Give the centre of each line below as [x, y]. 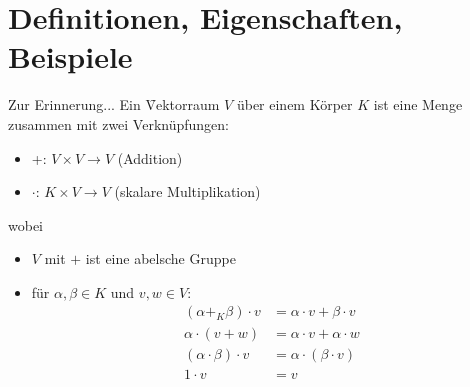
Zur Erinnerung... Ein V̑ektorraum [114, 104]
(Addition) [150, 157]
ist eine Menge [418, 104]
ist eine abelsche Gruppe [160, 258]
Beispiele [70, 56]
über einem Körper [294, 104]
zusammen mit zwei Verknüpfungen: [119, 123]
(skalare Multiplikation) [187, 191]
